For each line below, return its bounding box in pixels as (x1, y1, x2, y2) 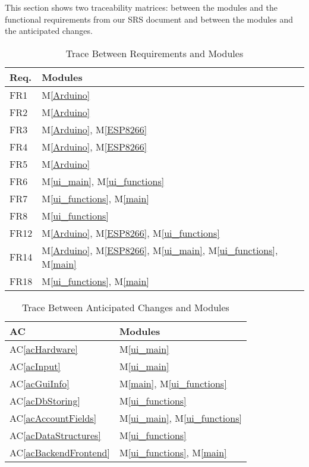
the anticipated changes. (5, 24, 93, 37)
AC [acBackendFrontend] (10, 445, 110, 459)
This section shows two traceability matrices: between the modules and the (5, 1, 278, 13)
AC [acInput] (10, 359, 61, 373)
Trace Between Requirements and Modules (65, 46, 244, 60)
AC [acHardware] (10, 341, 78, 356)
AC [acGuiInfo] (10, 376, 70, 390)
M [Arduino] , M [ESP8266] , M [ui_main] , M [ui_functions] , (42, 243, 278, 257)
